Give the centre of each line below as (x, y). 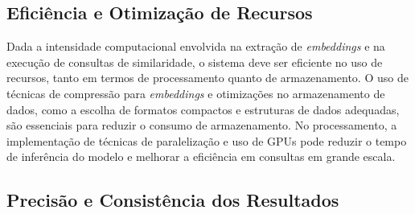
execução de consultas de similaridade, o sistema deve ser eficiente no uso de (195, 62)
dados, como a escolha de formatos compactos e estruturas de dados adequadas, (203, 109)
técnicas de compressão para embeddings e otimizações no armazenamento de (196, 93)
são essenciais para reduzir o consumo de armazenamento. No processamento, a (202, 125)
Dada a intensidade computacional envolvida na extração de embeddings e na (196, 46)
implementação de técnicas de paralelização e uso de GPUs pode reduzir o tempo (207, 140)
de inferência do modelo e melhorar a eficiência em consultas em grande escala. (201, 156)
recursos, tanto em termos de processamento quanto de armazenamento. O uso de (207, 78)
